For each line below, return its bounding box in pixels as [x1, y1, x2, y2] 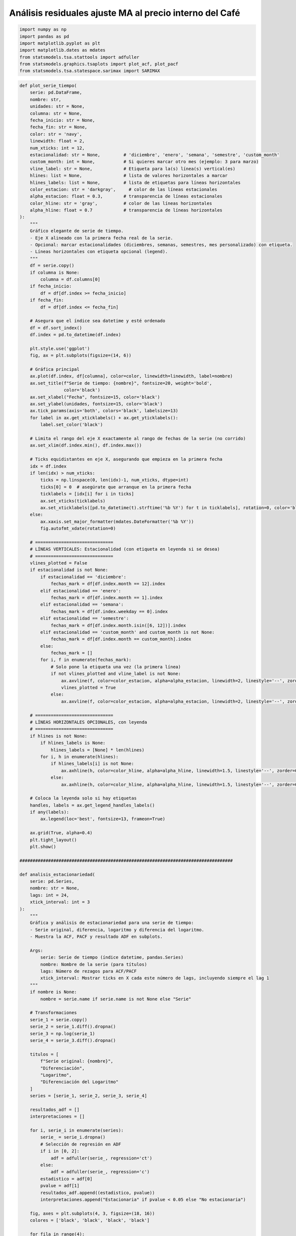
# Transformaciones [30, 1010, 77, 1015]
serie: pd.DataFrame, [30, 89, 82, 95]
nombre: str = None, [30, 885, 80, 891]
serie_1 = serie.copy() [30, 1016, 87, 1022]
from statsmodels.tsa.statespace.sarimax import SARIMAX [19, 68, 160, 74]
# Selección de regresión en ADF [40, 1141, 121, 1147]
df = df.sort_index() [30, 325, 82, 331]
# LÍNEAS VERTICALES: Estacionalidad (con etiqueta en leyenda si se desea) [30, 546, 220, 552]
